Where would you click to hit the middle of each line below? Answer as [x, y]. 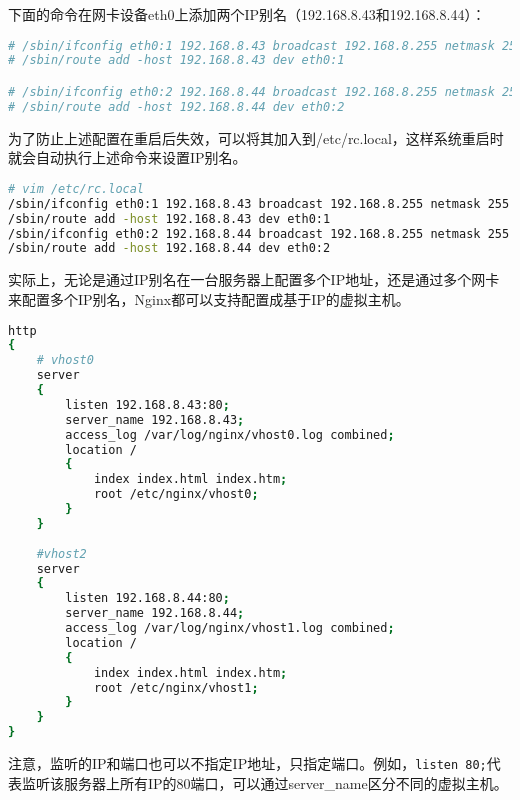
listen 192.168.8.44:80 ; [147, 598]
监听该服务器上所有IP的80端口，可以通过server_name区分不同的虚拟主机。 [264, 782]
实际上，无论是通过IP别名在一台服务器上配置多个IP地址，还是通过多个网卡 [254, 279]
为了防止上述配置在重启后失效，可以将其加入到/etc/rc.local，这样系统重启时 [256, 137]
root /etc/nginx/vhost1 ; [176, 687]
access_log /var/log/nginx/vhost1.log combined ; [230, 628]
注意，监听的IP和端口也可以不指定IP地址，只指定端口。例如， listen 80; [247, 763]
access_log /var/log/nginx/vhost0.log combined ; [230, 434]
